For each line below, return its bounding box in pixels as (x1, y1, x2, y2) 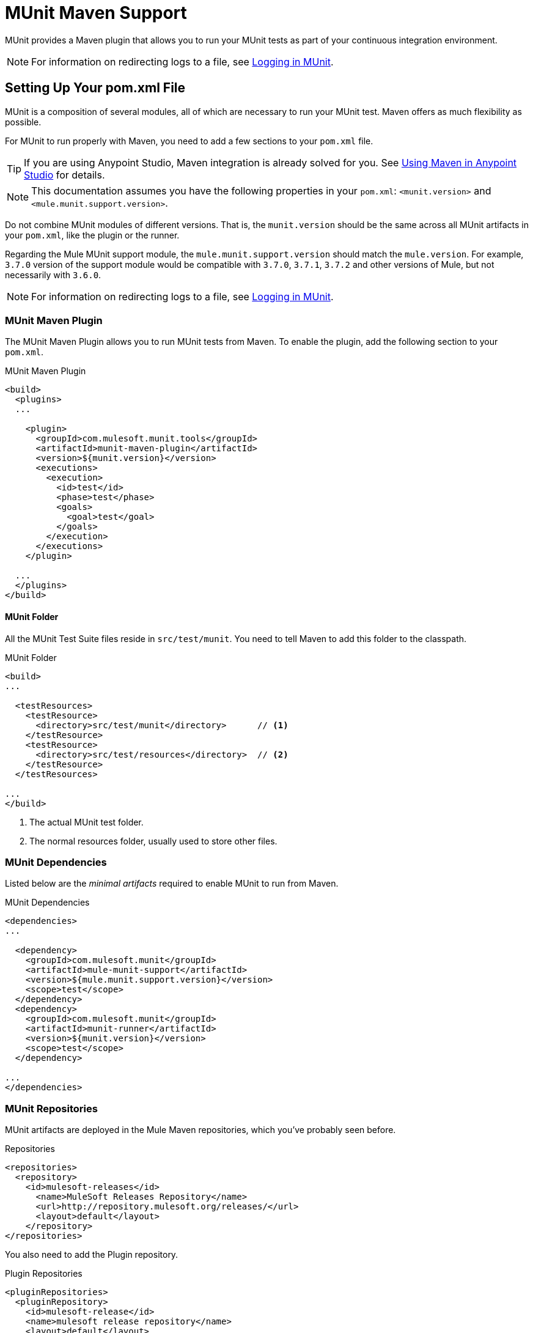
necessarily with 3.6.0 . (5, 269, 101, 280)
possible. (5, 116, 42, 127)
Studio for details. (24, 168, 105, 181)
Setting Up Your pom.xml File (5, 80, 186, 96)
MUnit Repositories (5, 1102, 98, 1115)
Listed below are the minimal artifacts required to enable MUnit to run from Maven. (5, 878, 339, 889)
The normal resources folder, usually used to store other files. (29, 835, 278, 846)
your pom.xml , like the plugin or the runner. (5, 229, 180, 240)
